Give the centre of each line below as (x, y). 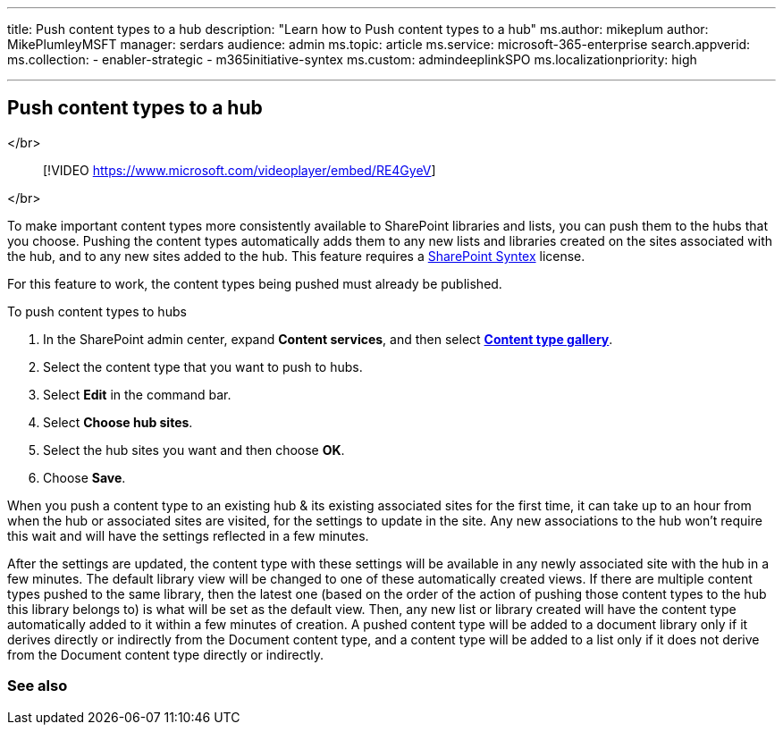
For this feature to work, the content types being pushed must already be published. (255, 283)
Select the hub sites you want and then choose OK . (194, 450)
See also (38, 686)
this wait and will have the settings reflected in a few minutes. (188, 535)
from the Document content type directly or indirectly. (165, 654)
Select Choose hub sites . (118, 422)
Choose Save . (84, 477)
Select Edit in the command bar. (137, 394)
